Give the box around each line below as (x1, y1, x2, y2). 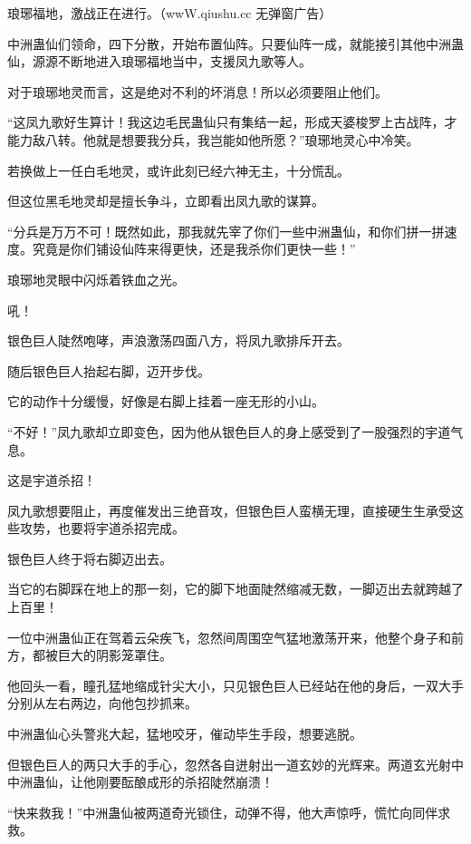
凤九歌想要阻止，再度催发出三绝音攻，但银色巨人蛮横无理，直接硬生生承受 (7, 500, 451, 519)
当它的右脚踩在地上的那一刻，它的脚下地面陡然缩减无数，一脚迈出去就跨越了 (7, 579, 464, 598)
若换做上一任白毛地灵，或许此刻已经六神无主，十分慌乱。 (7, 160, 350, 179)
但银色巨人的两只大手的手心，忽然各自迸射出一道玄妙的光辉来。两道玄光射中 (7, 754, 464, 773)
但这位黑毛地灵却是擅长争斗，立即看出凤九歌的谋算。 (7, 191, 324, 210)
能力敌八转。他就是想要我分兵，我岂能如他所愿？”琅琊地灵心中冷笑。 (7, 130, 419, 149)
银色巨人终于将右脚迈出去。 (7, 548, 172, 568)
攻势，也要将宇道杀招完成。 (19, 519, 185, 538)
